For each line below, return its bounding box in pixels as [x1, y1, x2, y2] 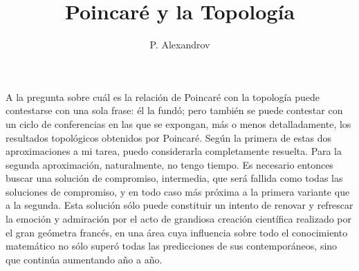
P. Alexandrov [149, 37, 210, 52]
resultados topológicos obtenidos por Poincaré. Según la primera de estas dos [6, 130, 332, 144]
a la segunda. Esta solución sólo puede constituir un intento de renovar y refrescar [6, 198, 353, 212]
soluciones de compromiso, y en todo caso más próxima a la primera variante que [6, 184, 350, 198]
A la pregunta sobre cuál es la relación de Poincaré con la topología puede [6, 89, 320, 104]
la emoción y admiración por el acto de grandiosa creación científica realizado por [6, 212, 352, 226]
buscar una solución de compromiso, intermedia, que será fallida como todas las [6, 171, 343, 185]
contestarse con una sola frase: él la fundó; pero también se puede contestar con [6, 103, 343, 118]
